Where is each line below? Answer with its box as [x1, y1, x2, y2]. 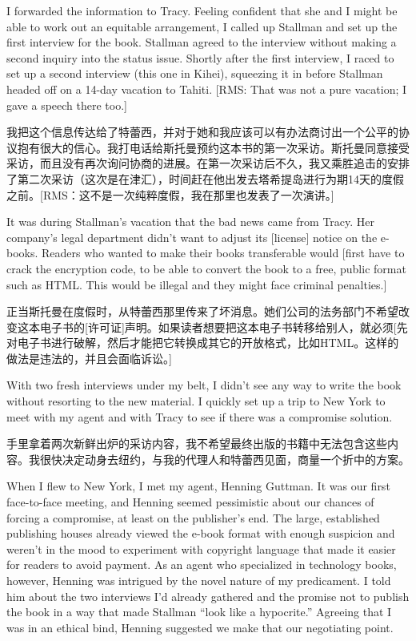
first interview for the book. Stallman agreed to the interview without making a [6, 34, 397, 50]
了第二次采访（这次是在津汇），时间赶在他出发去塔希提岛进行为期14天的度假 [6, 170, 404, 187]
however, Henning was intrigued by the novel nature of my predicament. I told [6, 572, 391, 588]
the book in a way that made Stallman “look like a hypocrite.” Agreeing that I [6, 603, 392, 620]
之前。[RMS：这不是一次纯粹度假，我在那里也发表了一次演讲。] [6, 186, 334, 203]
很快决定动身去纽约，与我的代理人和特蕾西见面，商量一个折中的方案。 [39, 450, 410, 467]
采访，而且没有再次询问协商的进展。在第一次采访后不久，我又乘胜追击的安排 [6, 155, 410, 171]
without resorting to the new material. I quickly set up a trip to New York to [6, 393, 386, 409]
